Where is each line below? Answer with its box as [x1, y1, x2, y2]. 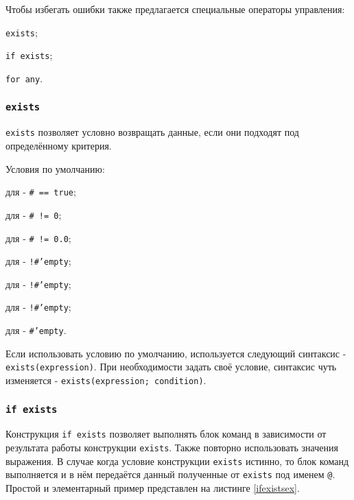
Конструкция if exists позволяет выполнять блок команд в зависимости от [5, 427, 327, 441]
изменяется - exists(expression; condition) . [5, 373, 206, 388]
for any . [5, 71, 43, 85]
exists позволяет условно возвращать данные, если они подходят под [5, 125, 299, 139]
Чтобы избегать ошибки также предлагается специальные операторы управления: [5, 2, 345, 16]
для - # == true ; [5, 184, 76, 199]
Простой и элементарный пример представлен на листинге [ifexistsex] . [5, 481, 300, 495]
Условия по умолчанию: [5, 161, 105, 176]
